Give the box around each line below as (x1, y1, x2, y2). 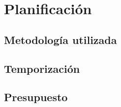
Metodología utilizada (4, 32, 117, 47)
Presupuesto (4, 89, 68, 105)
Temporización (4, 61, 80, 76)
